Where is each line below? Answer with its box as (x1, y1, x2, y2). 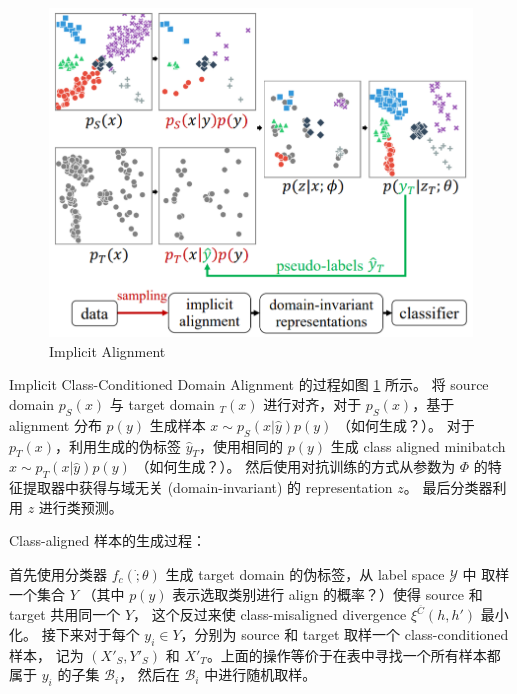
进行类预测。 (38, 496, 123, 517)
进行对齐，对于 (263, 394, 362, 414)
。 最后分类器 (403, 477, 493, 498)
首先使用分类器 (9, 563, 107, 584)
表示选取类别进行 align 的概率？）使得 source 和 (172, 583, 483, 604)
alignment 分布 (9, 414, 102, 435)
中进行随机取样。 (204, 664, 317, 685)
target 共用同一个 (9, 604, 121, 625)
